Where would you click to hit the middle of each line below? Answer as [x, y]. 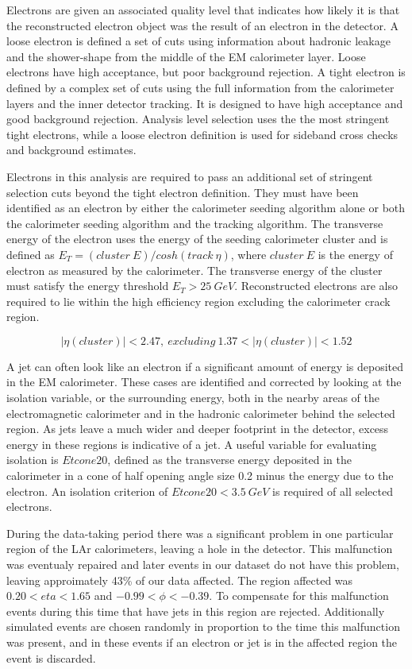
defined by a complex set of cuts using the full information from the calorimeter [200, 87]
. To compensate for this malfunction [299, 596]
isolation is [33, 460]
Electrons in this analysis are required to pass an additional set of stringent [190, 176]
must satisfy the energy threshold [88, 286]
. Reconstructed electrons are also [316, 286]
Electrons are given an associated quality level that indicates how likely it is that [203, 10]
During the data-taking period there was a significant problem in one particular [200, 533]
